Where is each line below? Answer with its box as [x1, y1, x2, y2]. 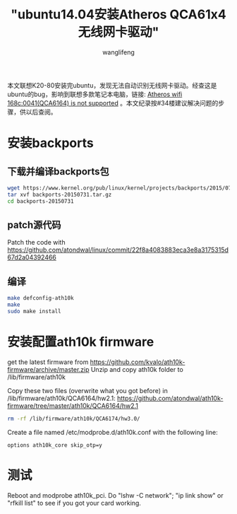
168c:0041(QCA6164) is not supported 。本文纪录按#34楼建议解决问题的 [7, 98, 219, 107]
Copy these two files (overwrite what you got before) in [7, 386, 168, 395]
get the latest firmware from [7, 358, 89, 366]
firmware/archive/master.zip [7, 365, 90, 373]
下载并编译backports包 [7, 165, 109, 177]
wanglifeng [102, 47, 135, 57]
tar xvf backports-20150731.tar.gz [7, 191, 112, 198]
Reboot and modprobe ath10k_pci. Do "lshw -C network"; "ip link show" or [7, 491, 224, 499]
